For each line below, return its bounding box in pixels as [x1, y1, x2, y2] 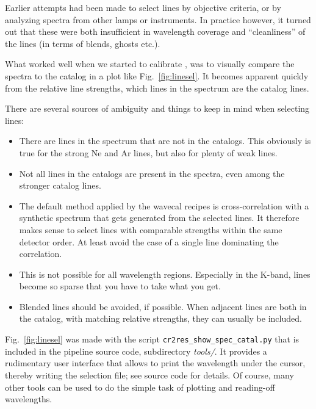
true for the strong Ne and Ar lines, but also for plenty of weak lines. [19, 146, 278, 159]
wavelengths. [5, 393, 52, 405]
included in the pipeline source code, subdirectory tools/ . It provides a [5, 344, 267, 357]
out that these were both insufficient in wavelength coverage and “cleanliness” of [5, 25, 306, 38]
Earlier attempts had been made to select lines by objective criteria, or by [5, 1, 281, 13]
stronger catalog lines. [19, 179, 101, 192]
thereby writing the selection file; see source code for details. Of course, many [5, 368, 294, 381]
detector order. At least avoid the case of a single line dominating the [19, 235, 279, 248]
